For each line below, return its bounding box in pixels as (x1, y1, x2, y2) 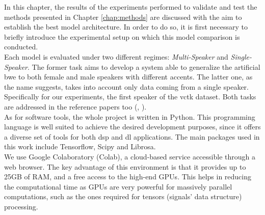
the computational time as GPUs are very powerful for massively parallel (4, 181, 232, 192)
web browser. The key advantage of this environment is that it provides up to (4, 161, 246, 172)
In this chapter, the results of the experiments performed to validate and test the (4, 2, 257, 12)
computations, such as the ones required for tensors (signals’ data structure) (4, 191, 242, 202)
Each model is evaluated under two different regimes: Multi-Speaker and (4, 51, 228, 62)
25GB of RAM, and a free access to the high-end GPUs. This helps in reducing (4, 171, 252, 182)
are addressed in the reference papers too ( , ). (4, 101, 147, 112)
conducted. (4, 41, 38, 52)
